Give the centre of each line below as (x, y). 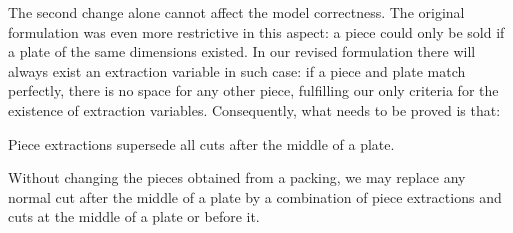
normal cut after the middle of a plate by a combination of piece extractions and (255, 196)
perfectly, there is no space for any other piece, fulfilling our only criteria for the (253, 90)
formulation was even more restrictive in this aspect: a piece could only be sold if (256, 31)
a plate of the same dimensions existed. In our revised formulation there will (242, 51)
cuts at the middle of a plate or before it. (134, 216)
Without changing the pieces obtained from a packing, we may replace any (237, 177)
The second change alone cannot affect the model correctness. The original (236, 12)
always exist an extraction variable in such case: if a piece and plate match (237, 70)
